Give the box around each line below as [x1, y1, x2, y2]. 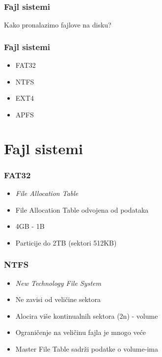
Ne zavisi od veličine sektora [15, 294, 101, 304]
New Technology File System [15, 277, 101, 288]
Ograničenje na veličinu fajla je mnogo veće [15, 327, 146, 337]
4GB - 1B [15, 221, 45, 231]
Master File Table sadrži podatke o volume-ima [15, 343, 158, 354]
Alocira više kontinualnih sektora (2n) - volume [15, 310, 158, 321]
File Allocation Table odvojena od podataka [15, 204, 149, 215]
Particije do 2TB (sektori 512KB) [15, 237, 117, 247]
